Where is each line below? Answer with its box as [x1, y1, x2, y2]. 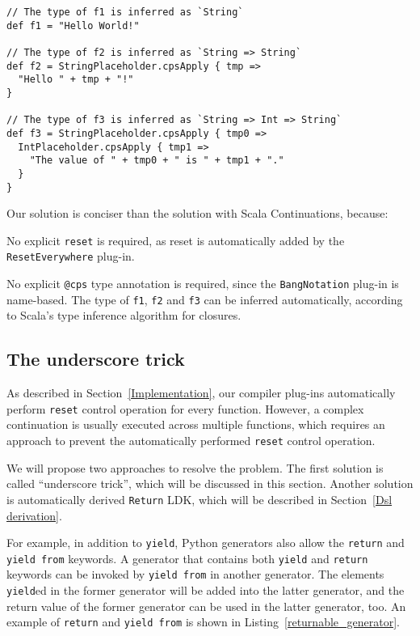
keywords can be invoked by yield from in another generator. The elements [6, 566, 384, 583]
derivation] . [6, 507, 62, 524]
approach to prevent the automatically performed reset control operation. [6, 432, 376, 449]
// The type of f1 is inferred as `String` [6, 6, 244, 18]
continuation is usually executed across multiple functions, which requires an [6, 416, 385, 433]
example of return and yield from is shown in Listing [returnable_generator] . [6, 613, 400, 630]
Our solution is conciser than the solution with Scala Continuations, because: [6, 205, 388, 222]
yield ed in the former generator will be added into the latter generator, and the [6, 582, 405, 599]
